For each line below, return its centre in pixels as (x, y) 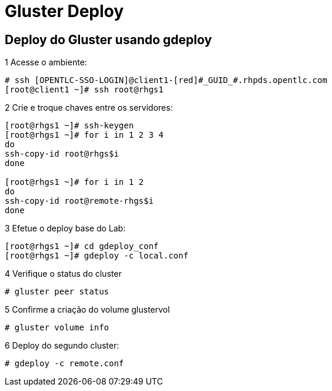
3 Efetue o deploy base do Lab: (65, 228)
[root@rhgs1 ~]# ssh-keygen (69, 126)
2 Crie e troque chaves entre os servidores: (89, 108)
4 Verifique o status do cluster (63, 274)
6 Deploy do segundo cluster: (62, 346)
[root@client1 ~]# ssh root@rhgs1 (84, 90)
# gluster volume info (57, 328)
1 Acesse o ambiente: (46, 62)
